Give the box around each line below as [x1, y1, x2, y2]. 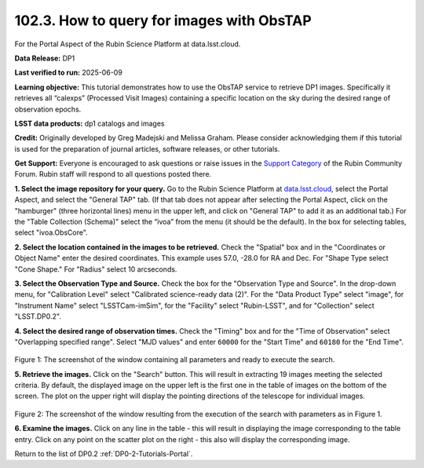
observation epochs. [14, 104, 82, 114]
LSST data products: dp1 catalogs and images [14, 119, 165, 128]
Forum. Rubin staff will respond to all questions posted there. [14, 170, 212, 179]
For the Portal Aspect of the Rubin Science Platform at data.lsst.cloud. [14, 39, 241, 49]
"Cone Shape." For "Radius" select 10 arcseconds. [14, 264, 177, 274]
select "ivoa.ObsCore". [14, 228, 88, 237]
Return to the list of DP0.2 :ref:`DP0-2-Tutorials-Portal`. [14, 449, 193, 459]
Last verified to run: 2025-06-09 [14, 68, 123, 78]
